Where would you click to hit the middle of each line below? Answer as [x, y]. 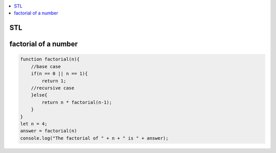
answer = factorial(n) [49, 131]
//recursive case [53, 88]
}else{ [39, 95]
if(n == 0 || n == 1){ [59, 74]
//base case [46, 66]
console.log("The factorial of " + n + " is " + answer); [94, 138]
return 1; [54, 81]
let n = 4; [34, 124]
